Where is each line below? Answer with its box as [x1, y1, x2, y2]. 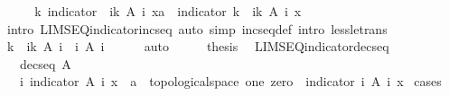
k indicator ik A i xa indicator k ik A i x [34, 2, 302, 20]
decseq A [19, 54, 71, 73]
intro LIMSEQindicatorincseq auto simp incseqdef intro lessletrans [6, 19, 388, 38]
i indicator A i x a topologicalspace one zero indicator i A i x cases [19, 72, 442, 91]
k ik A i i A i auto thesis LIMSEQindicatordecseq [6, 37, 389, 56]
